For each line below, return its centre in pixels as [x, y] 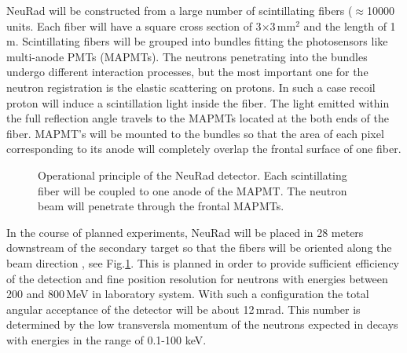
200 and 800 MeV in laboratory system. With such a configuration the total [188, 294]
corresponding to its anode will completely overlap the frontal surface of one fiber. [204, 149]
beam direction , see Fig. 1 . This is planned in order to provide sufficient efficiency [203, 262]
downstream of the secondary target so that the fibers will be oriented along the [199, 247]
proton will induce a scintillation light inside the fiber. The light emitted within [198, 102]
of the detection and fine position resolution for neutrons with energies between [197, 278]
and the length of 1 [350, 25]
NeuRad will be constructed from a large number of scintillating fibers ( [180, 10]
